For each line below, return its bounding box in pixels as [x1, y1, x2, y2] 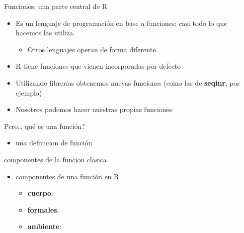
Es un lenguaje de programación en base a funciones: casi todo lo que [15, 17, 227, 28]
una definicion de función [15, 137, 92, 148]
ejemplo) [15, 87, 42, 98]
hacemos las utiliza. [15, 27, 75, 38]
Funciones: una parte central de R [4, 1, 107, 11]
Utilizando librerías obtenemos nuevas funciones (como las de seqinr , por [15, 77, 240, 88]
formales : [27, 204, 59, 215]
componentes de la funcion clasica [4, 154, 107, 164]
